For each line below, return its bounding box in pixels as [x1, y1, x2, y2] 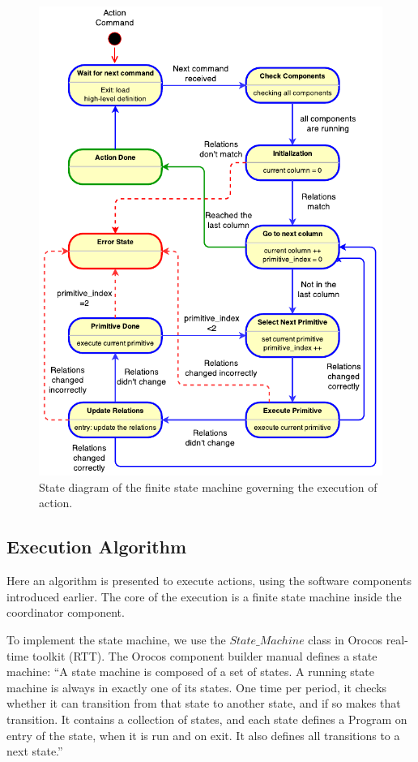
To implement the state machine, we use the [6, 631, 226, 648]
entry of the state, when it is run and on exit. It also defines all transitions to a [6, 726, 400, 743]
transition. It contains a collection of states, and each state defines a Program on [6, 710, 407, 727]
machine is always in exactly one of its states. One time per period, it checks [6, 678, 387, 695]
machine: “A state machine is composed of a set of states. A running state [6, 663, 374, 680]
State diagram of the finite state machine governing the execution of [39, 478, 377, 495]
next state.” [6, 743, 63, 760]
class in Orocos [308, 631, 382, 648]
